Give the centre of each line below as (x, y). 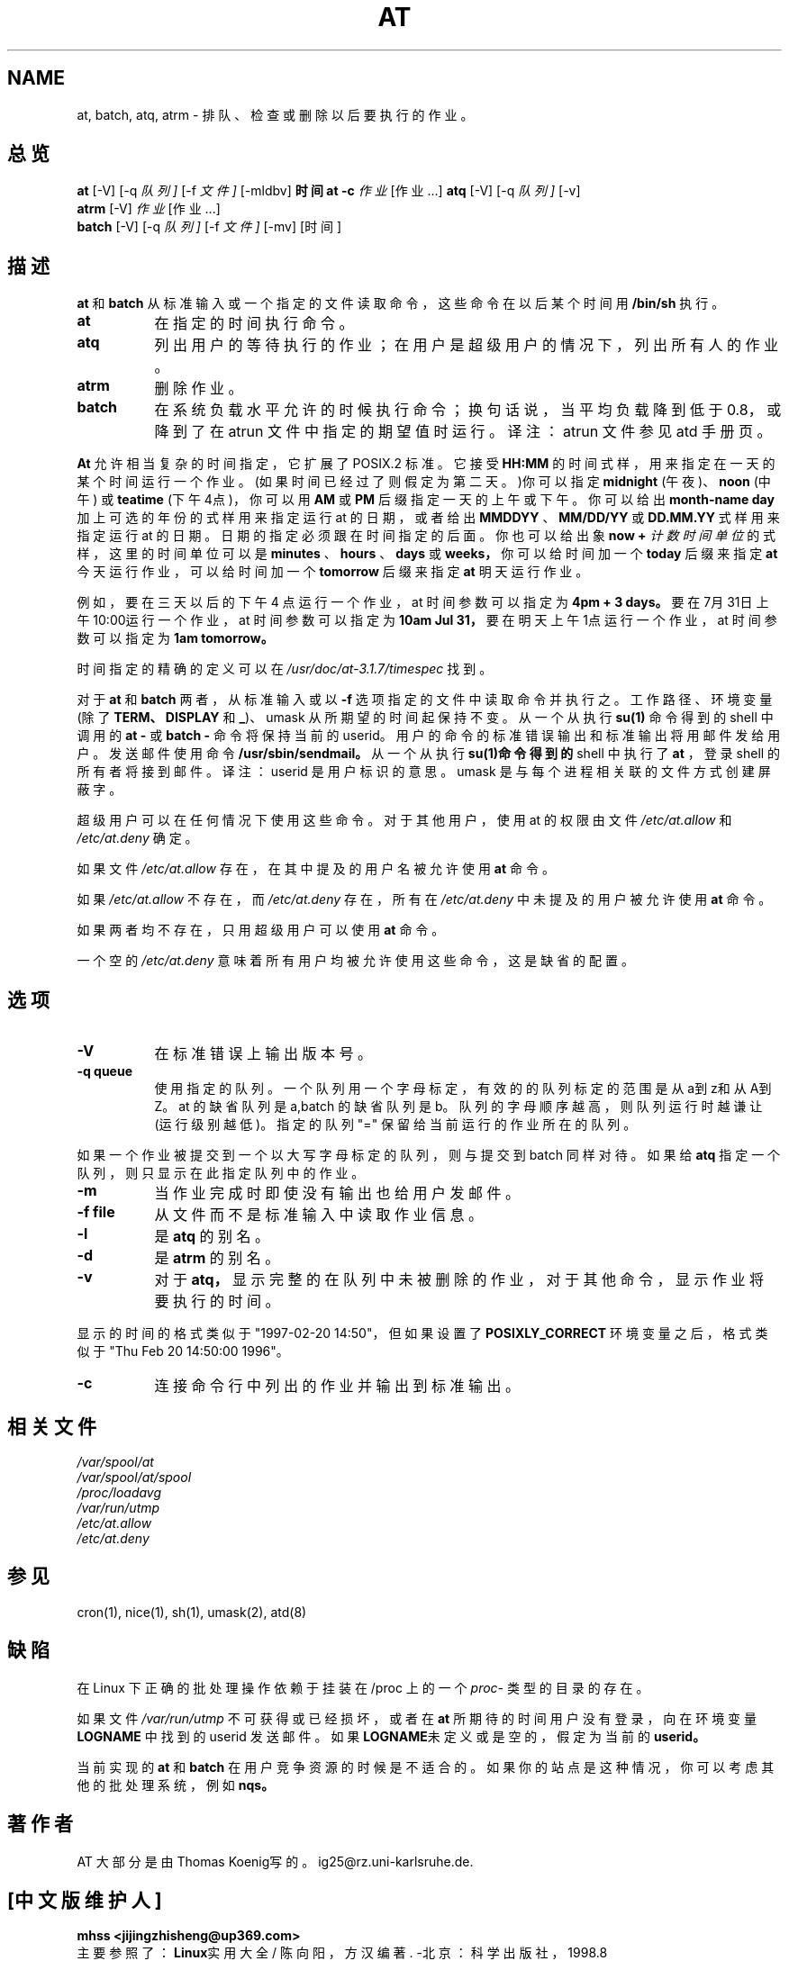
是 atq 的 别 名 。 (212, 1237)
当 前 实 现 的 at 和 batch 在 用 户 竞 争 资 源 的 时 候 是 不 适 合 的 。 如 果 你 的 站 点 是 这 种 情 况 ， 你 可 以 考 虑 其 (426, 1767)
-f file (96, 1212)
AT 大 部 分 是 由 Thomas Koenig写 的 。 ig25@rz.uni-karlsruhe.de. (275, 1861)
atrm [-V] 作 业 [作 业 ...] (149, 209)
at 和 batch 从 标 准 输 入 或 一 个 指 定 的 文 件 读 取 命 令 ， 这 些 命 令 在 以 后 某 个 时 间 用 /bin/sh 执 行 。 (401, 303)
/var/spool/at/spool (134, 1477)
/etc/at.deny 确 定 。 (137, 838)
